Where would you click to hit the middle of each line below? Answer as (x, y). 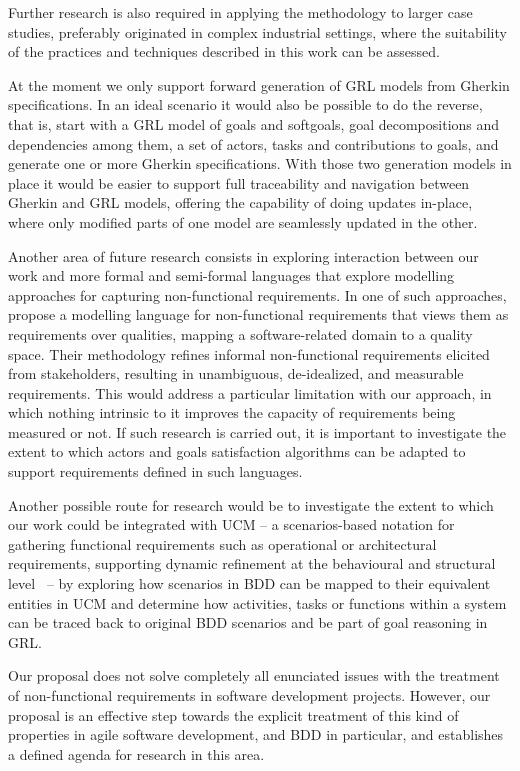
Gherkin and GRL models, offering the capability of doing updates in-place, (240, 202)
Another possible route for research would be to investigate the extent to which (251, 504)
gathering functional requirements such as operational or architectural (222, 543)
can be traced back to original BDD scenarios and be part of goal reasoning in (248, 622)
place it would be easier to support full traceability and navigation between (239, 182)
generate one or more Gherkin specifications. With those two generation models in (260, 163)
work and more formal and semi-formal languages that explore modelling (231, 275)
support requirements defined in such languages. (155, 471)
